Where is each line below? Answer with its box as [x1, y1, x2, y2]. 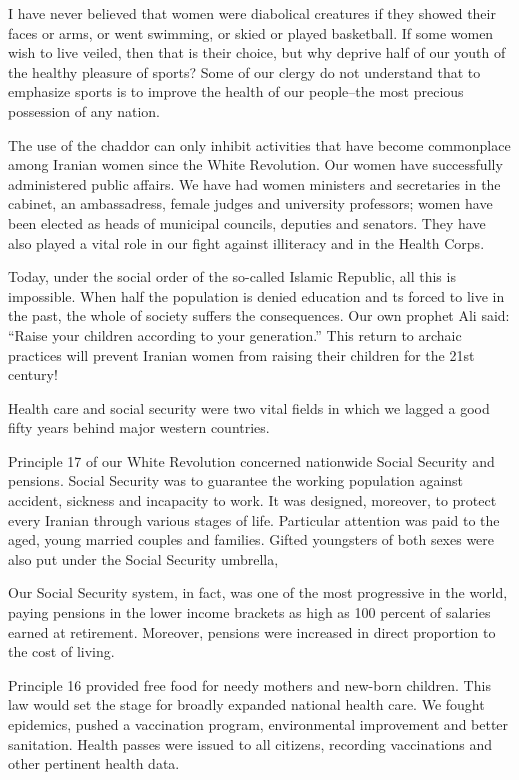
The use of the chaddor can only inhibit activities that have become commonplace [8, 134, 511, 155]
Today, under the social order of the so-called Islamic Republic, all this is [8, 266, 456, 287]
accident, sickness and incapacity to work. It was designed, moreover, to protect [8, 490, 497, 511]
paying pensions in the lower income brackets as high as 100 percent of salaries [8, 602, 491, 623]
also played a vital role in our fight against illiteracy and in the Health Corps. [8, 232, 485, 253]
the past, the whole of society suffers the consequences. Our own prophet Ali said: [8, 305, 510, 326]
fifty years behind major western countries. [8, 417, 270, 438]
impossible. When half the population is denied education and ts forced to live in [8, 285, 505, 306]
